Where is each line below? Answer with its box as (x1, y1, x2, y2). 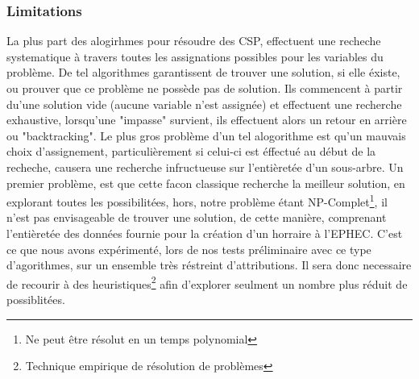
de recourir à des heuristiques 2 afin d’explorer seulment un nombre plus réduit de (6, 273, 408, 292)
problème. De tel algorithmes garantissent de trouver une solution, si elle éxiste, (6, 64, 400, 81)
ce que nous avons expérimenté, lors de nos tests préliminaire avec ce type (6, 240, 371, 257)
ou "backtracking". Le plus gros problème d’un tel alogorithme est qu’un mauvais (6, 127, 406, 144)
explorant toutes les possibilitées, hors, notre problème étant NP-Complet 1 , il (6, 191, 388, 210)
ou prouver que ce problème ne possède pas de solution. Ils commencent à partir (6, 80, 403, 96)
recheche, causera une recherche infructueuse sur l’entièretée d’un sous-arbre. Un (6, 158, 404, 175)
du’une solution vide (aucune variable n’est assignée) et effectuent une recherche (6, 95, 402, 112)
